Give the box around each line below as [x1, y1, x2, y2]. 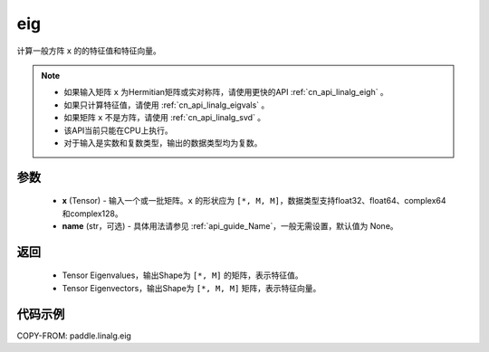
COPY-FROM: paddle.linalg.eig [16, 330, 131, 341]
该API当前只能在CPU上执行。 [63, 125, 173, 136]
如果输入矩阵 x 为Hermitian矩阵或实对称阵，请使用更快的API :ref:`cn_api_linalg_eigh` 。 [63, 87, 388, 98]
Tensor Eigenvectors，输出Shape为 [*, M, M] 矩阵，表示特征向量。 [62, 282, 321, 293]
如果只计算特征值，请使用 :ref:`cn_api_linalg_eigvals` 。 [63, 100, 270, 110]
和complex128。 [62, 208, 124, 219]
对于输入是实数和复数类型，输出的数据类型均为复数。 [63, 137, 263, 148]
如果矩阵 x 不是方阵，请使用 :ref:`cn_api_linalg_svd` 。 [63, 112, 266, 123]
